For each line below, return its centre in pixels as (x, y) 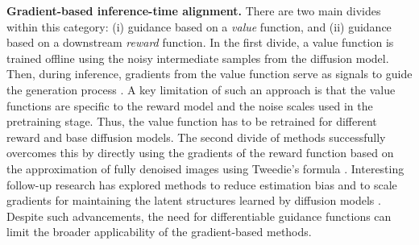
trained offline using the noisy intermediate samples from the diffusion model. (198, 58)
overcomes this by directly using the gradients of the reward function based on (200, 153)
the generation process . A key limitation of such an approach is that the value (201, 89)
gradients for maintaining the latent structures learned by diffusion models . (194, 200)
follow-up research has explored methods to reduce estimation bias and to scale (202, 184)
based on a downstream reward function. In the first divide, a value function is (200, 42)
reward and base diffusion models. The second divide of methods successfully (196, 137)
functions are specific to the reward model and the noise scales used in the (190, 105)
